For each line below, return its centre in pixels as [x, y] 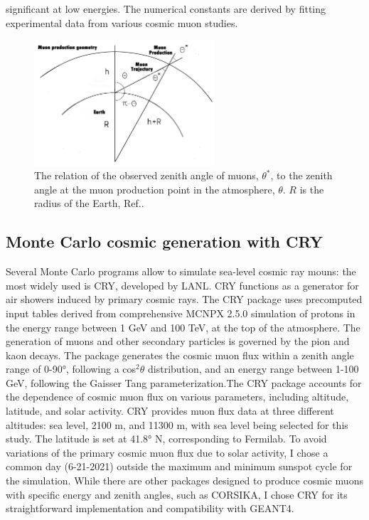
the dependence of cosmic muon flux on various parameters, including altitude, [177, 397]
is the [312, 189]
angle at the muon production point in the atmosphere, [155, 189]
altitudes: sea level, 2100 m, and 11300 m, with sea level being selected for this [177, 424]
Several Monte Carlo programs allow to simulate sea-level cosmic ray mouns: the [181, 271]
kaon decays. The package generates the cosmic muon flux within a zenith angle [180, 355]
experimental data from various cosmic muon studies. [122, 22]
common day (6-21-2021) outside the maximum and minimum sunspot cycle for [179, 466]
